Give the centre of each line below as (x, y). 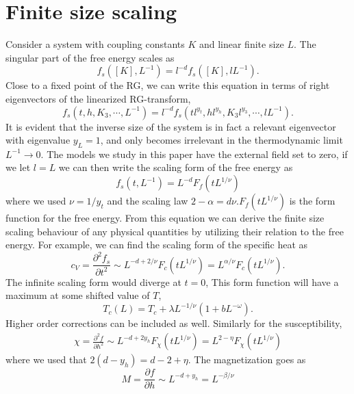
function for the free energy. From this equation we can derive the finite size (165, 218)
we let (18, 167)
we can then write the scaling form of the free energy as (176, 167)
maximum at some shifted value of (78, 295)
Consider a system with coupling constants (95, 44)
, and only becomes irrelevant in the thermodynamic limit (222, 140)
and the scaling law (148, 201)
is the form (312, 201)
